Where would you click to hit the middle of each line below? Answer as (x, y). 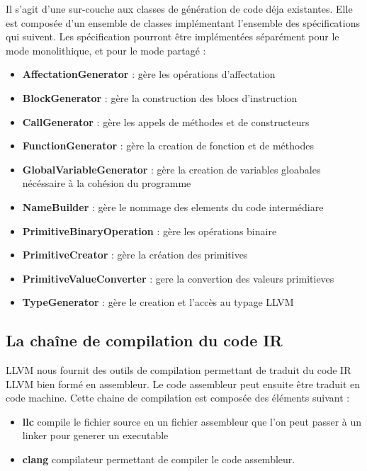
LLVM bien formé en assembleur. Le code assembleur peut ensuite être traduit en (183, 384)
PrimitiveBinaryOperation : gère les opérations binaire (149, 231)
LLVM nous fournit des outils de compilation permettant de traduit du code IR (179, 370)
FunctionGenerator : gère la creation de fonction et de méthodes (168, 146)
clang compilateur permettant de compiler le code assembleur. (159, 459)
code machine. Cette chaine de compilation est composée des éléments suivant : (178, 398)
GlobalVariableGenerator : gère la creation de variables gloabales (171, 169)
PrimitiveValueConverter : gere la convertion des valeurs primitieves (178, 278)
